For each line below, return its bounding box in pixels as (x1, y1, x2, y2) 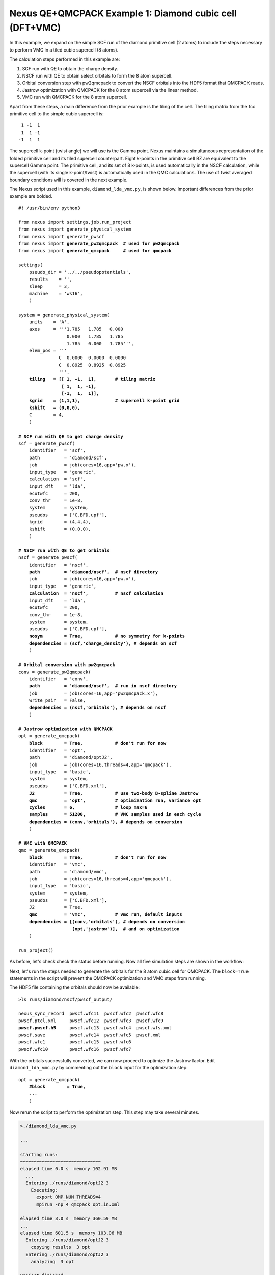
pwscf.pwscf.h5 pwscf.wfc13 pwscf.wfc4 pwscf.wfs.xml (18, 1025, 172, 1031)
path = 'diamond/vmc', (29, 869, 107, 875)
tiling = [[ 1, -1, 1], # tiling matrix (29, 376, 155, 382)
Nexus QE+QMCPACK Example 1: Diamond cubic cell (9, 8, 237, 19)
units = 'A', (29, 319, 70, 325)
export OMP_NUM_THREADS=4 (36, 1194, 101, 1201)
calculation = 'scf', (29, 476, 86, 482)
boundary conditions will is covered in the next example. (9, 176, 128, 183)
